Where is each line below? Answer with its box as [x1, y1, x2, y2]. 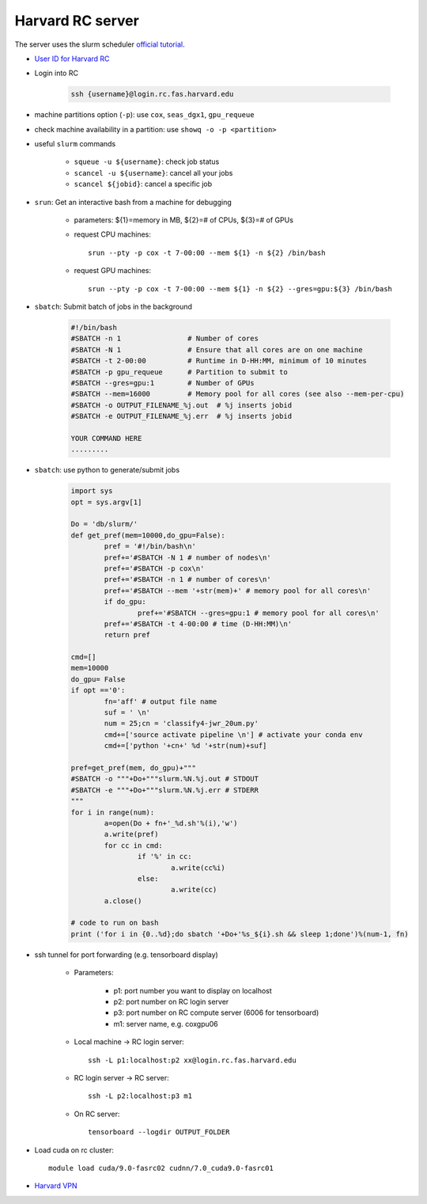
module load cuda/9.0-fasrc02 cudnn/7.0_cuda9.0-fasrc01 [48, 1164, 274, 1172]
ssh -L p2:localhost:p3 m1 [88, 1092, 193, 1100]
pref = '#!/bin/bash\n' [104, 542, 197, 551]
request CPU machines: [74, 230, 152, 239]
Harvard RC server [14, 12, 140, 29]
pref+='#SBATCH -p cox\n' [104, 564, 205, 573]
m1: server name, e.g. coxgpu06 [113, 1019, 219, 1028]
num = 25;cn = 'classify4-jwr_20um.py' [104, 719, 259, 728]
